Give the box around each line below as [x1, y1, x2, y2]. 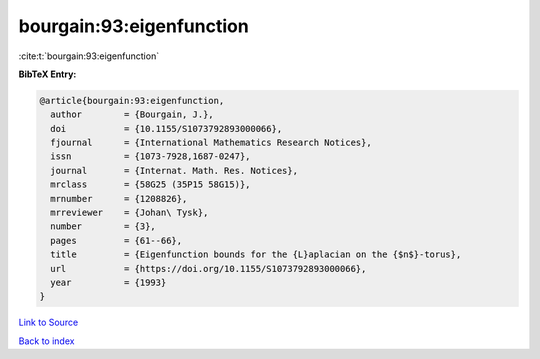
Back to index [18, 335, 75, 347]
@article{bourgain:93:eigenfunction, [39, 95, 225, 106]
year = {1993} [50, 277, 167, 288]
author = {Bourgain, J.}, [50, 109, 214, 120]
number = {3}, [50, 221, 157, 232]
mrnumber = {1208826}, [50, 193, 188, 204]
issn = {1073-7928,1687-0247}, [50, 151, 251, 162]
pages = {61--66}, [50, 235, 183, 246]
